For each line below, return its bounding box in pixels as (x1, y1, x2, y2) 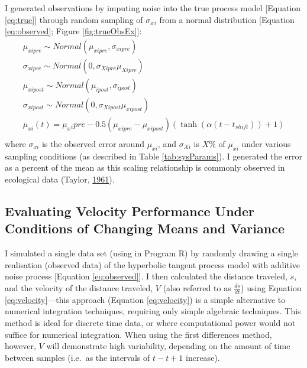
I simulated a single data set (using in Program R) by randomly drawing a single (5, 247, 298, 259)
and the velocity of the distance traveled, (5, 281, 153, 294)
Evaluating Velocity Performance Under (5, 201, 254, 220)
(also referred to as (163, 281, 231, 294)
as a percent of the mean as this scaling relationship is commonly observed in (5, 161, 285, 174)
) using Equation (241, 281, 302, 294)
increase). (186, 351, 220, 363)
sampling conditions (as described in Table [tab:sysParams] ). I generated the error (5, 149, 303, 162)
